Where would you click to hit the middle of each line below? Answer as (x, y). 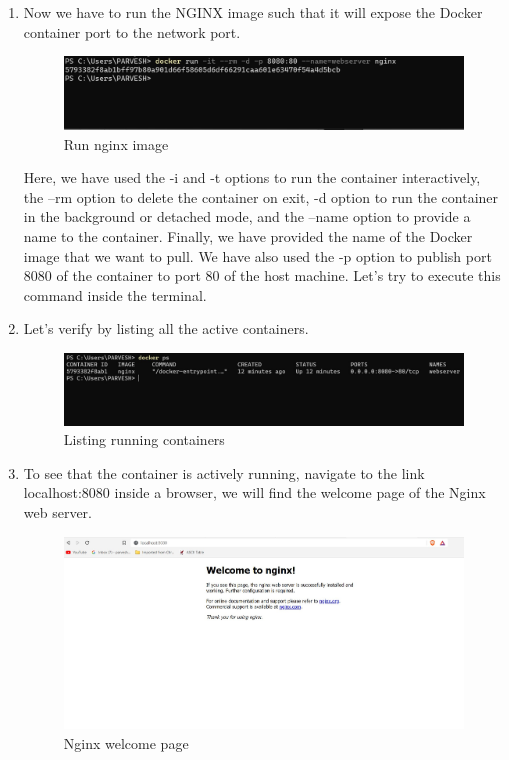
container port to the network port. (132, 31)
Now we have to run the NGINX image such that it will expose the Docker (253, 12)
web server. (57, 512)
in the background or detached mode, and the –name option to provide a (247, 216)
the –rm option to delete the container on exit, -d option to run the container (261, 196)
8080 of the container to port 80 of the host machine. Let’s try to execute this (262, 275)
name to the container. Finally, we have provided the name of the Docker (248, 236)
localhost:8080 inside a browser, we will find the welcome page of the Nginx (254, 492)
